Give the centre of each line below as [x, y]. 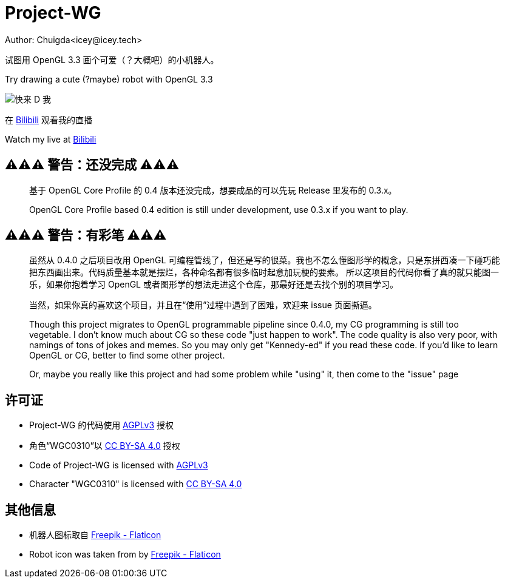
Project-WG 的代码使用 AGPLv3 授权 [102, 425]
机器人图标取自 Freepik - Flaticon [95, 535]
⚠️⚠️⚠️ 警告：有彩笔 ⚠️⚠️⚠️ [86, 235]
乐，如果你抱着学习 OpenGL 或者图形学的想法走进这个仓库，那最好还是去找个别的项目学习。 [214, 285]
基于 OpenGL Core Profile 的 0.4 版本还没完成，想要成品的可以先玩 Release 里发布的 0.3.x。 [213, 190]
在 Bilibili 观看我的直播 [49, 120]
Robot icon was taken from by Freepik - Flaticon [125, 554]
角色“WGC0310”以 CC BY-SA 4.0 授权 [105, 446]
